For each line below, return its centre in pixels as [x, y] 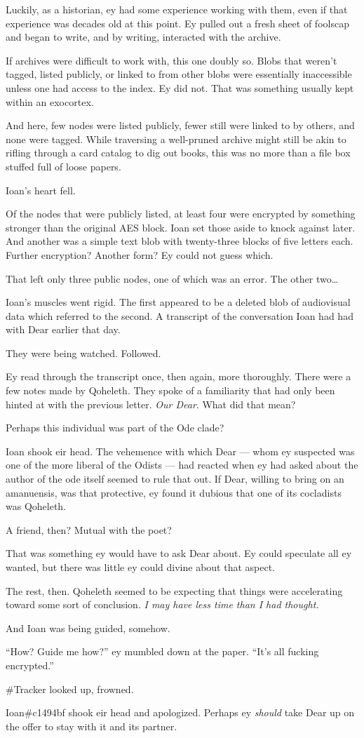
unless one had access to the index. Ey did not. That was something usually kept [180, 87]
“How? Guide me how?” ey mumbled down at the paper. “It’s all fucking [162, 651]
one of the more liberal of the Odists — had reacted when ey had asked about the [182, 465]
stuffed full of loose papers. [63, 166]
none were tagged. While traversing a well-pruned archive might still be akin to [176, 139]
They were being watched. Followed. [83, 353]
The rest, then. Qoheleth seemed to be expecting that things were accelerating [174, 590]
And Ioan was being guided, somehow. [88, 628]
